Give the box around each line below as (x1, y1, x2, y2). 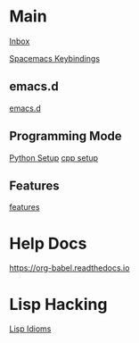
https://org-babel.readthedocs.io (9, 263, 130, 273)
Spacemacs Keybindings (9, 53, 101, 63)
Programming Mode (9, 129, 122, 144)
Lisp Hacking (9, 294, 108, 314)
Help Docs (9, 233, 87, 254)
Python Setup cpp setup (9, 152, 99, 163)
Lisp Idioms (9, 323, 52, 334)
